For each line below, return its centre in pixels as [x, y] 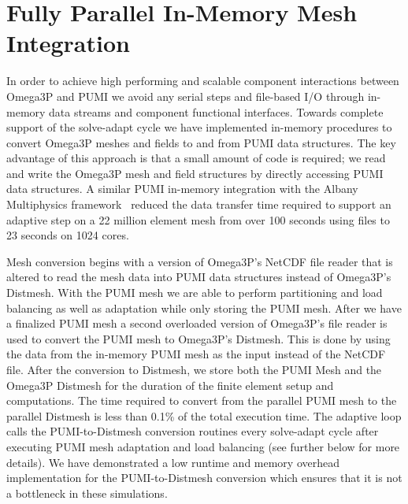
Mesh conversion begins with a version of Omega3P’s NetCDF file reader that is [200, 261]
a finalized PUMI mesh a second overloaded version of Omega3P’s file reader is [197, 323]
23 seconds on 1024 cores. [68, 235]
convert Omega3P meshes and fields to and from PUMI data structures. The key [201, 142]
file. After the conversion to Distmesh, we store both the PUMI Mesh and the [194, 369]
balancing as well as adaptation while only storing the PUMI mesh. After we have [204, 308]
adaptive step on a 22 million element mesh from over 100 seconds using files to [198, 219]
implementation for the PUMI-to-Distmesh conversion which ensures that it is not [204, 478]
